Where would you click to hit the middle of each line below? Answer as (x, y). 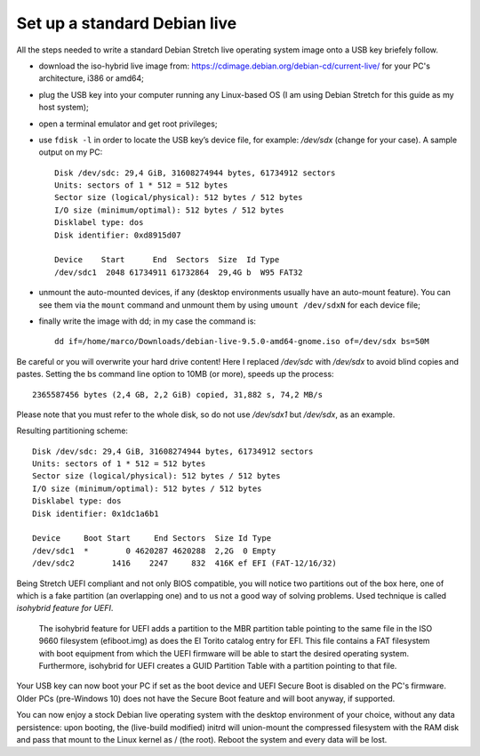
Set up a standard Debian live (127, 23)
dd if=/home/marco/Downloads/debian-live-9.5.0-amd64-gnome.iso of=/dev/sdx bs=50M (242, 342)
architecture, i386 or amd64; (91, 78)
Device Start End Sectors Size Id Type (167, 260)
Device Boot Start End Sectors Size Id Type (152, 539)
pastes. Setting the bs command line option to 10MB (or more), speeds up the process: (175, 374)
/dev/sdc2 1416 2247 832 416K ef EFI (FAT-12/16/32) (184, 563)
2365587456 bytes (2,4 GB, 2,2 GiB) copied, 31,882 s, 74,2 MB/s (178, 394)
